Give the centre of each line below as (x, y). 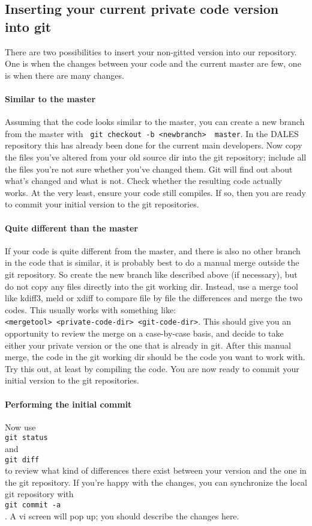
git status (26, 438)
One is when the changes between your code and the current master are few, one (153, 63)
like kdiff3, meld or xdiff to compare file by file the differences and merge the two (154, 298)
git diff (22, 460)
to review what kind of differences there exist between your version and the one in (156, 470)
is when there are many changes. (64, 75)
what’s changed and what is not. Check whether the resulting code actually (143, 181)
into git (28, 26)
